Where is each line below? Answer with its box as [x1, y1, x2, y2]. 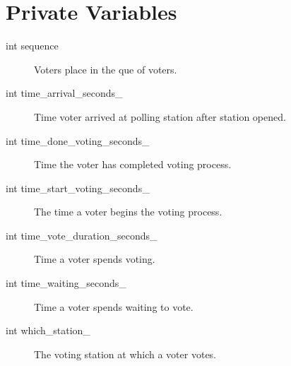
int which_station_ [6, 323, 90, 338]
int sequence [6, 38, 59, 53]
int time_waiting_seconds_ [6, 276, 126, 290]
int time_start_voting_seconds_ [6, 180, 150, 195]
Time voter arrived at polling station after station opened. [34, 109, 286, 124]
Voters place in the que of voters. [34, 61, 177, 76]
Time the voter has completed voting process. [34, 157, 232, 172]
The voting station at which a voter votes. [34, 346, 217, 361]
